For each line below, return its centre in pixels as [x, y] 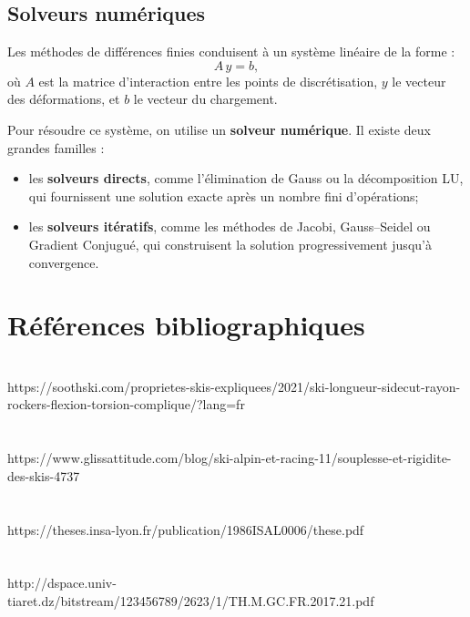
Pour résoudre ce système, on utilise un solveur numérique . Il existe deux [219, 129]
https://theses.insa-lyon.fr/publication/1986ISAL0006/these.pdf [186, 529]
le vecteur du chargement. [205, 99]
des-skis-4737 [44, 475]
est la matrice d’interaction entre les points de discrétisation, [208, 81]
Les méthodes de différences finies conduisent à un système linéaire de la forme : [231, 51]
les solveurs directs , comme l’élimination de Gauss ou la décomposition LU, [246, 178]
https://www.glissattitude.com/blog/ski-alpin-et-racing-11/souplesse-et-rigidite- [230, 458]
